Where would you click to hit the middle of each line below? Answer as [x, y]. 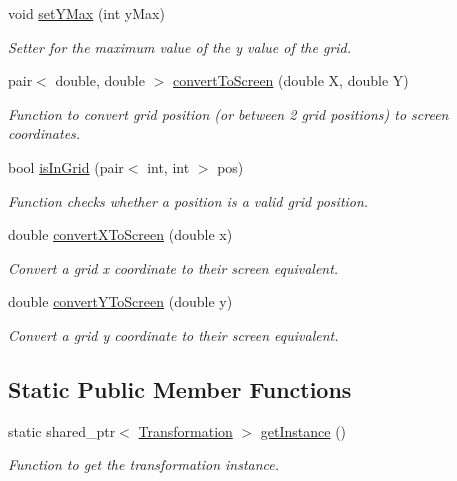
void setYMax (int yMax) [86, 13]
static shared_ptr [62, 430]
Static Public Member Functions [180, 388]
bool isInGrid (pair [66, 166]
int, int [168, 166]
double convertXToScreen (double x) [120, 234]
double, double [100, 80]
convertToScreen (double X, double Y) [290, 80]
